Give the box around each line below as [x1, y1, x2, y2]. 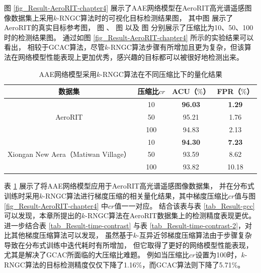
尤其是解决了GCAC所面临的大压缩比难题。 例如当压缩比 [4, 249, 189, 260]
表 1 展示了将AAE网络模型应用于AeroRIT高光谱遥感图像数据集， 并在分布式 [4, 180, 254, 191]
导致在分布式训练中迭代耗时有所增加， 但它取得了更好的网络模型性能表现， [4, 239, 253, 250]
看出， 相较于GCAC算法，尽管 [4, 42, 105, 52]
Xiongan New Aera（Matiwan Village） [8, 149, 131, 159]
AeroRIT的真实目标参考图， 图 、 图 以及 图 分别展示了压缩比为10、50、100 [4, 22, 253, 33]
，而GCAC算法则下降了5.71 [142, 259, 232, 270]
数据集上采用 [11, 12, 53, 23]
